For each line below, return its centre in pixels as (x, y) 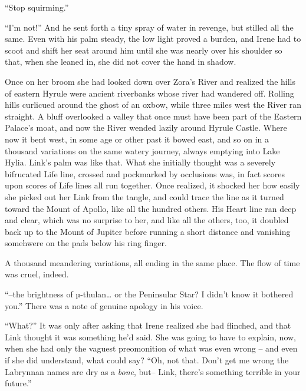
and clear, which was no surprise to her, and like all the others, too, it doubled (147, 220)
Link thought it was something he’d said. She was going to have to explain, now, (151, 337)
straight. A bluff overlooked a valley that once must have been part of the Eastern (153, 116)
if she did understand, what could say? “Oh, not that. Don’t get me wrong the (147, 360)
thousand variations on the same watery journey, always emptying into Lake (142, 150)
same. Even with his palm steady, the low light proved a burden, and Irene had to (153, 39)
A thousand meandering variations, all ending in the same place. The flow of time (152, 262)
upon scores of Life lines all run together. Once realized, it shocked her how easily (152, 185)
